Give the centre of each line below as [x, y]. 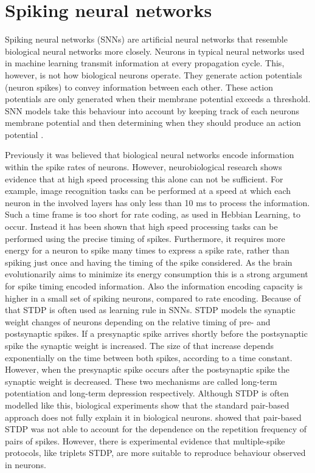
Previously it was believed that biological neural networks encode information [150, 155]
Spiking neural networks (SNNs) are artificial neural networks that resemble [146, 39]
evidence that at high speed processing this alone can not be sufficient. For [144, 178]
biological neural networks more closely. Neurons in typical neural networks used [155, 51]
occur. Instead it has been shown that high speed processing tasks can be [141, 226]
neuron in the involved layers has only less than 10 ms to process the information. [157, 202]
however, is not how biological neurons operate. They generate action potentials [154, 74]
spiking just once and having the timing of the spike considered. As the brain [149, 262]
